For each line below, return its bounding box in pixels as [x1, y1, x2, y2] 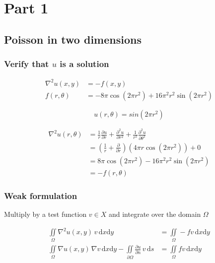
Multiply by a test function [4, 209, 87, 219]
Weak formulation [4, 189, 77, 201]
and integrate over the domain [108, 209, 201, 219]
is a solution [60, 58, 109, 70]
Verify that [4, 58, 49, 70]
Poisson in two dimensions [4, 31, 142, 47]
